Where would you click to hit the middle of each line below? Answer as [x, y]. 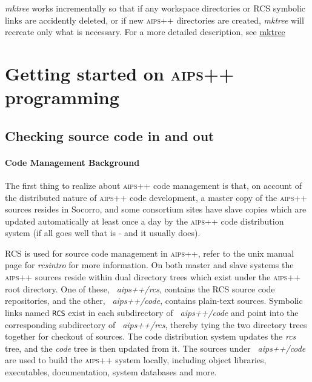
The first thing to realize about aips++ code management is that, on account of [153, 185]
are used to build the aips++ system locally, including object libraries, [136, 360]
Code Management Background [72, 162]
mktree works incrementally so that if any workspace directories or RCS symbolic [155, 8]
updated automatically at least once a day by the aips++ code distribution [144, 221]
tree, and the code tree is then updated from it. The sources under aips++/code [155, 348]
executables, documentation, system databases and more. [111, 371]
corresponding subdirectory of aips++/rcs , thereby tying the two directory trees [156, 324]
